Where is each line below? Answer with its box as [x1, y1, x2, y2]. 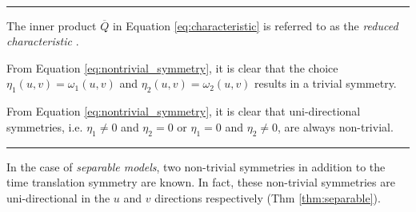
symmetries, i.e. [6, 118, 83, 135]
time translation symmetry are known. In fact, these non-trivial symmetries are [6, 174, 395, 190]
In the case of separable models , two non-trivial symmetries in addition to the [6, 158, 386, 175]
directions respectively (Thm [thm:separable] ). [154, 189, 381, 206]
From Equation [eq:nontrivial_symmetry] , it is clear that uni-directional [6, 103, 361, 120]
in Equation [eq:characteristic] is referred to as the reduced [112, 17, 398, 33]
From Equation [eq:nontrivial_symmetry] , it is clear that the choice [6, 59, 338, 76]
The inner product [6, 17, 97, 33]
